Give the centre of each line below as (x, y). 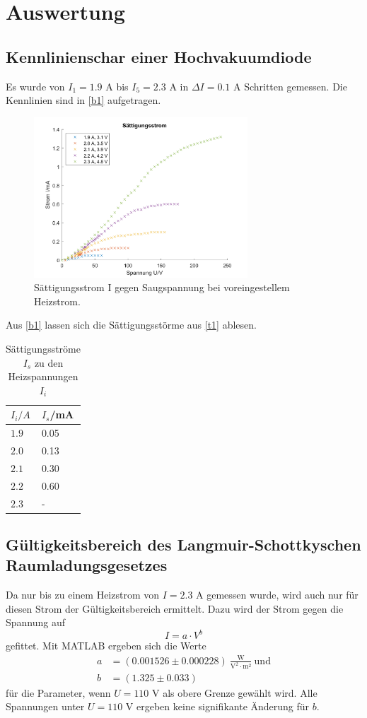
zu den (49, 362)
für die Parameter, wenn (58, 692)
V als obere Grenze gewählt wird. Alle (235, 692)
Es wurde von (35, 86)
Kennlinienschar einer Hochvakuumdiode (159, 56)
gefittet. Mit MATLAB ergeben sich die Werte (106, 646)
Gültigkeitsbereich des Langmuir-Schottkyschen (183, 544)
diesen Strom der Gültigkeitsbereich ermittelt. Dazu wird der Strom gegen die (175, 608)
